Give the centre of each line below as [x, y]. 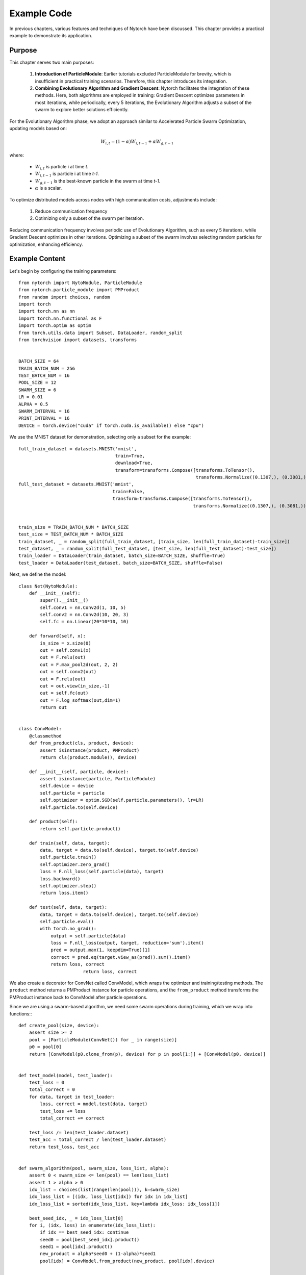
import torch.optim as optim [55, 326]
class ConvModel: [40, 729]
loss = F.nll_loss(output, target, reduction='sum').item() [127, 943]
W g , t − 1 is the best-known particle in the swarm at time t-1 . [98, 181]
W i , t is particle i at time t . [62, 167]
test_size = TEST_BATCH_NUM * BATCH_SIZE [71, 534]
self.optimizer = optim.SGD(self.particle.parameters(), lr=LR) [122, 800]
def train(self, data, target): [69, 843]
